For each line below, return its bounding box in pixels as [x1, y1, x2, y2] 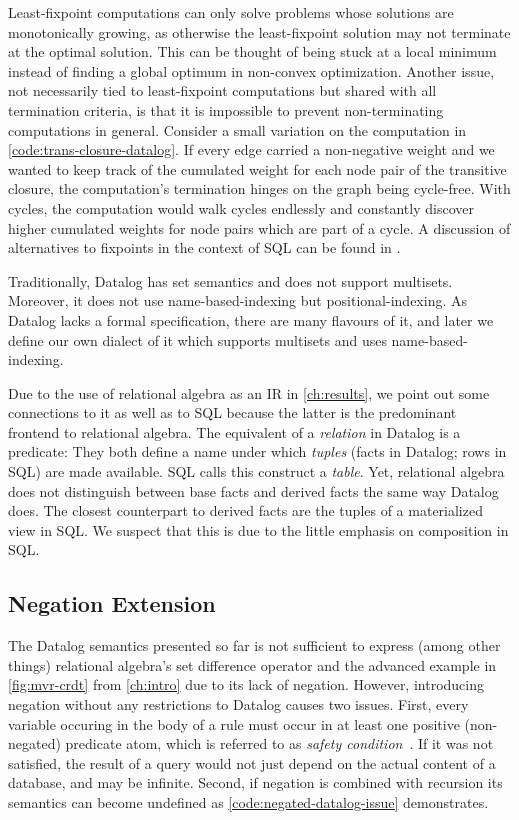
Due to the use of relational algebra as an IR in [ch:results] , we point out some [8, 382, 490, 403]
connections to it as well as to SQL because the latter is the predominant [8, 402, 457, 423]
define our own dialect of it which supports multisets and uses [8, 329, 387, 350]
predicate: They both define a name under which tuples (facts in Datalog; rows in [8, 441, 507, 462]
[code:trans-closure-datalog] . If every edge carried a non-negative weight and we [8, 139, 495, 160]
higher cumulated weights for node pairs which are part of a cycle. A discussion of [8, 217, 511, 238]
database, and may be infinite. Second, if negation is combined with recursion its [8, 772, 503, 793]
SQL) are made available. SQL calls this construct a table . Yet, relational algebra [8, 461, 505, 482]
